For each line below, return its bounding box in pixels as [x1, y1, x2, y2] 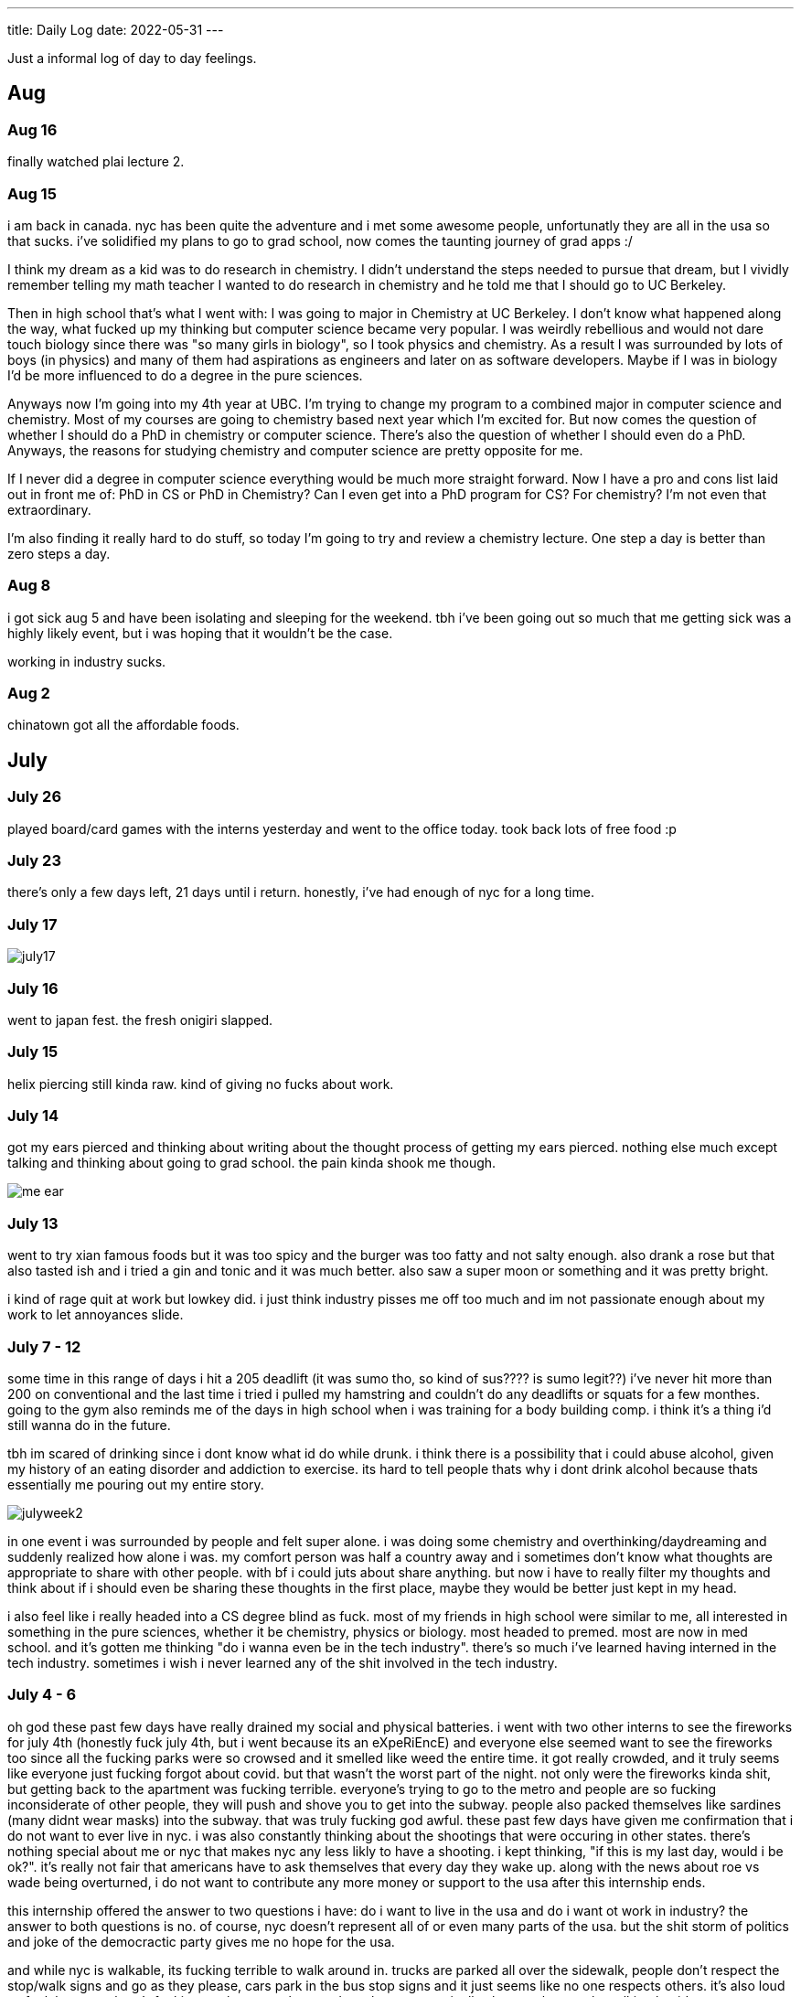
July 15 [7, 1042, 59, 1062]
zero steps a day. [7, 545, 111, 561]
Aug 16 [7, 120, 58, 139]
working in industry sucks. [7, 653, 166, 669]
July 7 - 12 [7, 1337, 81, 1356]
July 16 [7, 978, 59, 998]
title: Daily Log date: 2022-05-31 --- [7, 22, 224, 37]
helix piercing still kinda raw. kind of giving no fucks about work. [7, 1075, 394, 1092]
